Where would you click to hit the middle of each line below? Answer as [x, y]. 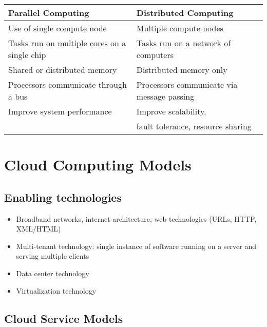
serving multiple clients [53, 256]
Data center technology [53, 273]
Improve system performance [60, 111]
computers [155, 55]
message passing [165, 96]
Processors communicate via [187, 84]
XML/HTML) [39, 229]
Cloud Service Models [64, 318]
